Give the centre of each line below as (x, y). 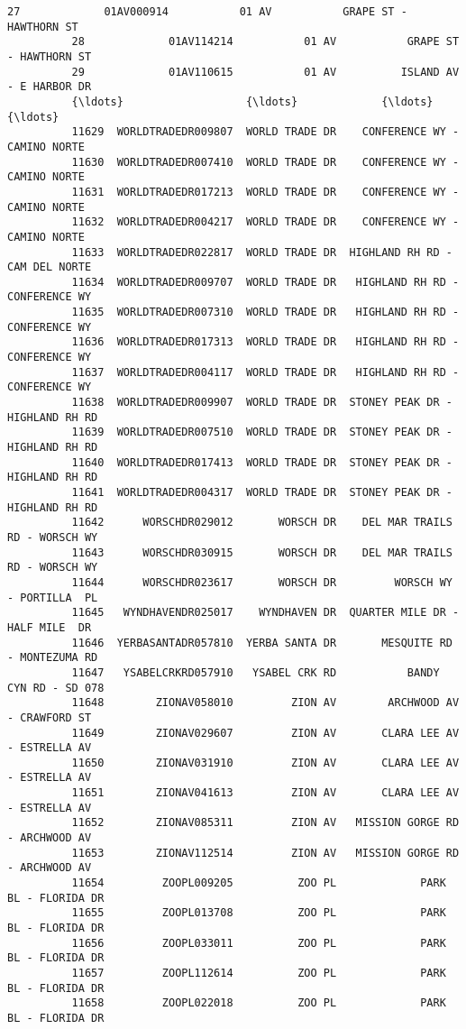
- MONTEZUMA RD (53, 658)
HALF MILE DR (50, 627)
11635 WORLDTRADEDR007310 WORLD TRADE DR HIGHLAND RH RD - (265, 312)
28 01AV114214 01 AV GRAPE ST (265, 42)
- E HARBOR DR (50, 87)
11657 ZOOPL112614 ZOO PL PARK (259, 973)
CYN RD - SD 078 (56, 688)
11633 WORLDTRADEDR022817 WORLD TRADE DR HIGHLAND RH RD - (262, 252)
